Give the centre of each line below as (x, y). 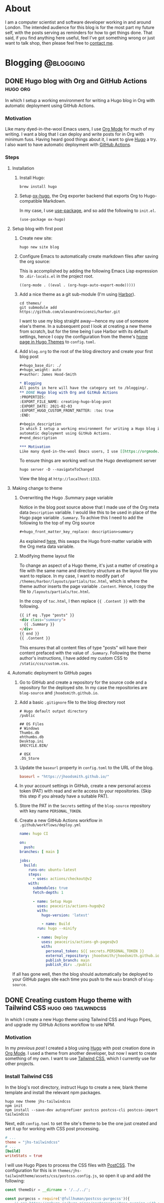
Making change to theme (37, 488)
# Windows (30, 728)
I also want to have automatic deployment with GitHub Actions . (68, 145)
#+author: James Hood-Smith (48, 374)
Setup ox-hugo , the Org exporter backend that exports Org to (81, 196)
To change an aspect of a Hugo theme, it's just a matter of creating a (89, 565)
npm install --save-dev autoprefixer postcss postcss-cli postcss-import (82, 1110)
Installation (23, 168)
